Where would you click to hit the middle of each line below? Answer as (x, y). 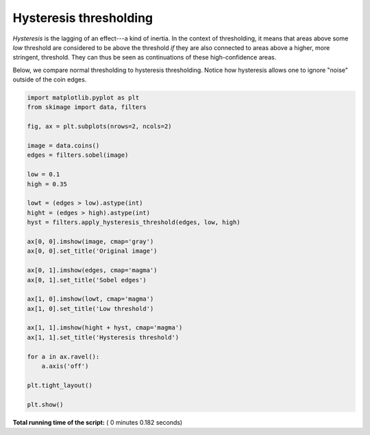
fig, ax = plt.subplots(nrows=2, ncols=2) (99, 126)
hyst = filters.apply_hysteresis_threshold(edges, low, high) (134, 222)
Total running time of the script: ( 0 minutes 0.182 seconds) (98, 422)
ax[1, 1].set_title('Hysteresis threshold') (103, 337)
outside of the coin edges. (50, 79)
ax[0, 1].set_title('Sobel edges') (87, 280)
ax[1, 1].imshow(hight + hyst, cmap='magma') (105, 328)
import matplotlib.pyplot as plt (83, 98)
